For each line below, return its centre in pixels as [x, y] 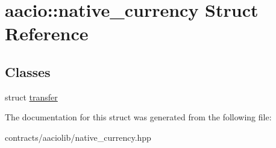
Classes [28, 71]
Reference [47, 33]
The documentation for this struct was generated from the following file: [138, 117]
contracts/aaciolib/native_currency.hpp [78, 137]
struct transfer [31, 97]
